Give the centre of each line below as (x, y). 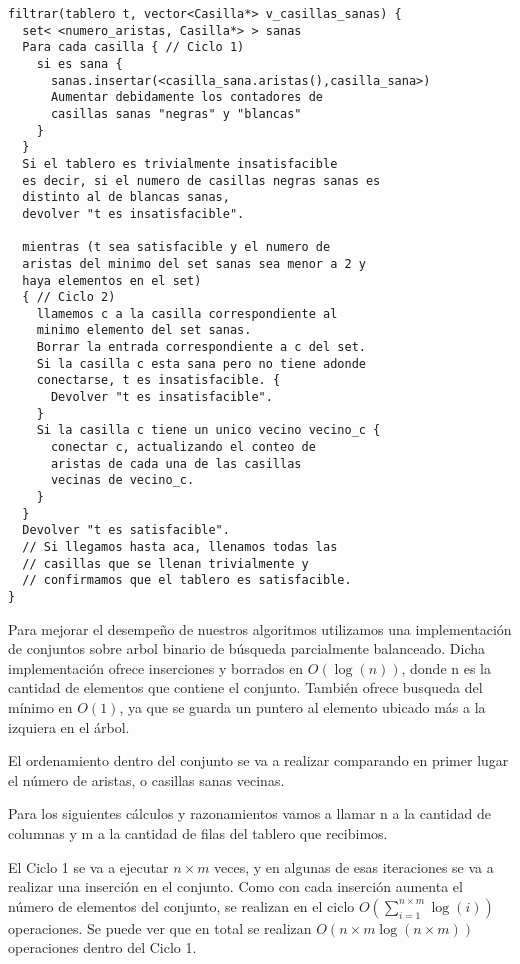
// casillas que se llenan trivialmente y (165, 563)
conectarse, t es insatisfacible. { (158, 380)
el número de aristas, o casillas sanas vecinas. (146, 779)
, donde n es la (446, 667)
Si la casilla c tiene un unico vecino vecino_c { (208, 430)
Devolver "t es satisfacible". (126, 530)
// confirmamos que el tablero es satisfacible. (187, 580)
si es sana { (79, 63)
